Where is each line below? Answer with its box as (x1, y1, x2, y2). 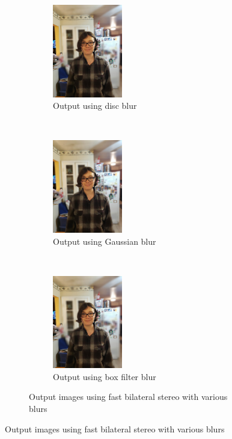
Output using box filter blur (53, 370, 156, 382)
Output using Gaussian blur (53, 235, 156, 247)
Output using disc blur (53, 99, 137, 112)
